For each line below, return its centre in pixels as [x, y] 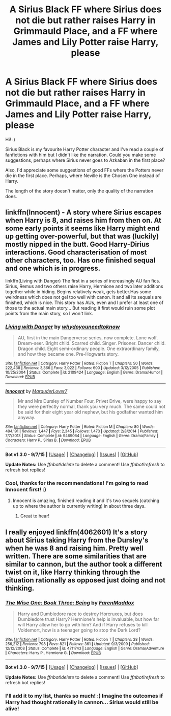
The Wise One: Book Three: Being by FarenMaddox [70, 602]
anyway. [26, 418]
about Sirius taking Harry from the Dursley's [77, 540]
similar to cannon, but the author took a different [84, 564]
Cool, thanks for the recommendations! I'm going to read [77, 483]
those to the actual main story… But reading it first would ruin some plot [80, 308]
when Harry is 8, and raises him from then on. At [83, 220]
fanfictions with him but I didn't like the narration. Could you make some [81, 155]
